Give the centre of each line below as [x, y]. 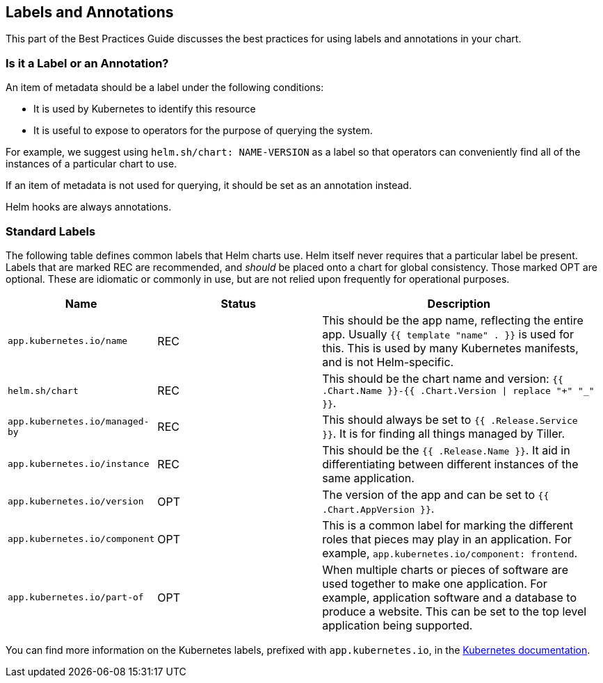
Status [238, 303]
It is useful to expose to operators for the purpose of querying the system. [203, 131]
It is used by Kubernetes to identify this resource [145, 109]
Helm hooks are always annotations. [89, 207]
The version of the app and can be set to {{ [436, 494]
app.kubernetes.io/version [76, 502]
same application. [368, 478]
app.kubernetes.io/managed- [79, 421]
